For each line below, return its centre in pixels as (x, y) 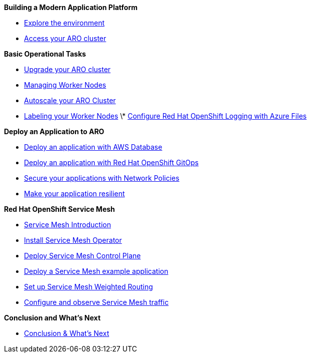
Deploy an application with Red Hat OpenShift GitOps (111, 162)
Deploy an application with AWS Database (93, 147)
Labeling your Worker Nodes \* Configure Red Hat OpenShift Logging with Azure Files (165, 116)
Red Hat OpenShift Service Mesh (59, 209)
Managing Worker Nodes (65, 85)
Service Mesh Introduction (67, 225)
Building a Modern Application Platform (71, 7)
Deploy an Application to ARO (54, 131)
